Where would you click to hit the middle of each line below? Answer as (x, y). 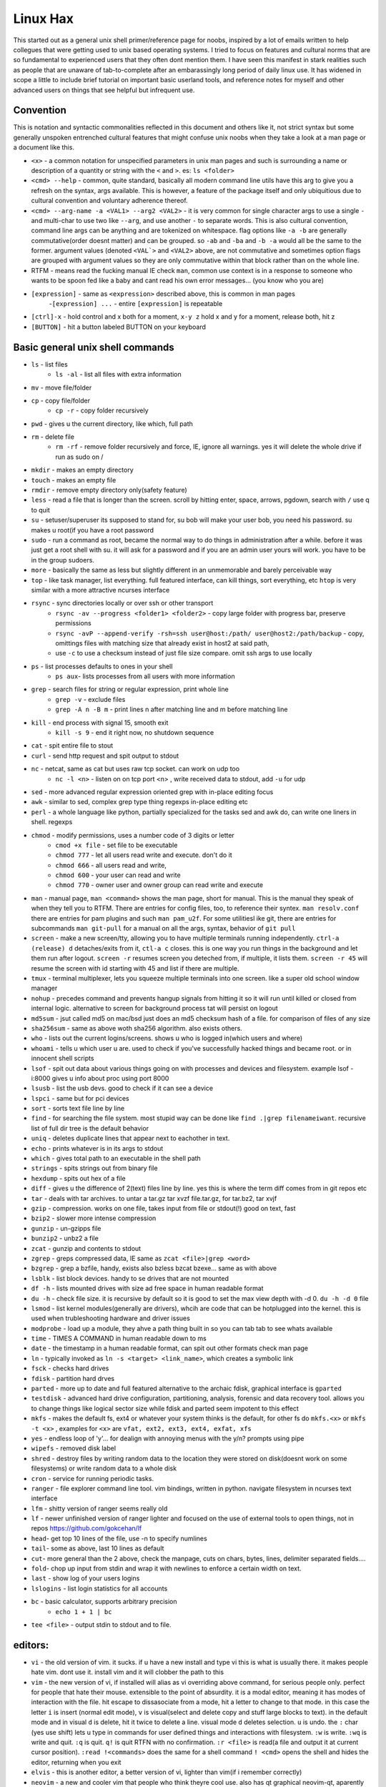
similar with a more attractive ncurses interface (100, 590)
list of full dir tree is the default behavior (90, 1128)
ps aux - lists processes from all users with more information (145, 676)
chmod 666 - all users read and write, (111, 865)
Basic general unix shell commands (94, 347)
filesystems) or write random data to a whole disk (104, 1468)
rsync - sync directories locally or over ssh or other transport (122, 603)
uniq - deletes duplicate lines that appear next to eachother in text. (130, 1138)
